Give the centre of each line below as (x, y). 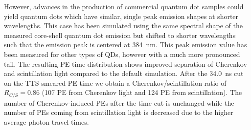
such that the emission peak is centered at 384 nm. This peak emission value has (125, 45)
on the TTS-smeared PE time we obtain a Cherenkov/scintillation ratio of (115, 83)
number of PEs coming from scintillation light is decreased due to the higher (119, 112)
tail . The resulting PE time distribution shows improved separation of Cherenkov (125, 64)
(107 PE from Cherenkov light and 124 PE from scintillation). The (142, 92)
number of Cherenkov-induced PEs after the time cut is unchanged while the (119, 102)
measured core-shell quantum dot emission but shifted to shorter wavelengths (120, 35)
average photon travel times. (46, 121)
